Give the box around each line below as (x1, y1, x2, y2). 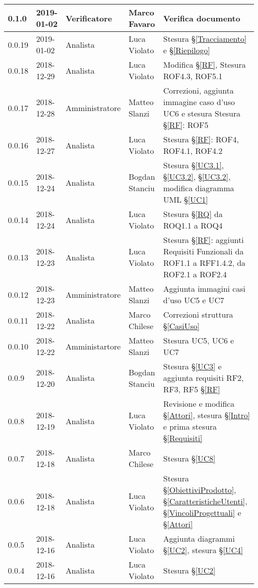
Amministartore (65, 340, 121, 352)
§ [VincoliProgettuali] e (163, 507, 241, 518)
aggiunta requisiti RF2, (163, 372, 244, 383)
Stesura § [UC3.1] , (163, 159, 224, 171)
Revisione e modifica (163, 398, 235, 409)
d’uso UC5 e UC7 (163, 294, 224, 306)
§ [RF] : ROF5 (163, 119, 208, 130)
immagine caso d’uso (163, 96, 235, 108)
